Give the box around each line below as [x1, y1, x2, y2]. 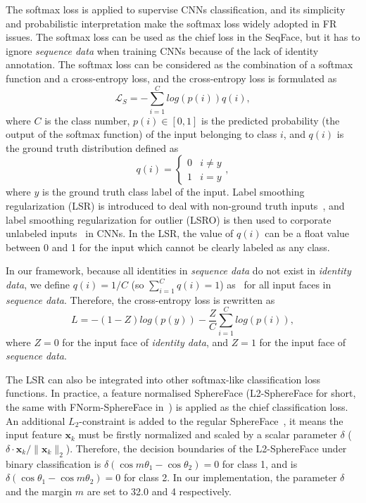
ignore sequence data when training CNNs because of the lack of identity [6, 43, 319, 58]
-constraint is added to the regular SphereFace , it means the [79, 413, 343, 428]
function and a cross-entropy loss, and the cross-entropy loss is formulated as [6, 70, 337, 85]
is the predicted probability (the [201, 113, 340, 127]
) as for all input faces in [220, 277, 332, 292]
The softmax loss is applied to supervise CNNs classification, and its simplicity [6, 2, 346, 16]
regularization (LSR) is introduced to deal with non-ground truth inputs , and [6, 198, 345, 213]
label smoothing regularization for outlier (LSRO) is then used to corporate [6, 212, 332, 227]
